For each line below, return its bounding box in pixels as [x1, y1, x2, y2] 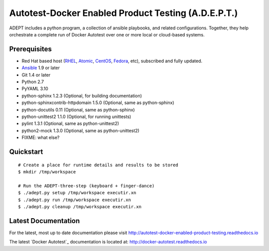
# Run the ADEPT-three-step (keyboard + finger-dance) [18, 183, 155, 189]
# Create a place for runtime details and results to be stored [18, 162, 179, 168]
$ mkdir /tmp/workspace [18, 169, 76, 174]
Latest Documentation [9, 217, 80, 225]
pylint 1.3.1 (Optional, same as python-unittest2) [21, 121, 120, 126]
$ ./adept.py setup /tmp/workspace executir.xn [18, 190, 136, 196]
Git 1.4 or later [21, 72, 51, 78]
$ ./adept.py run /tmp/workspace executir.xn [18, 197, 132, 203]
